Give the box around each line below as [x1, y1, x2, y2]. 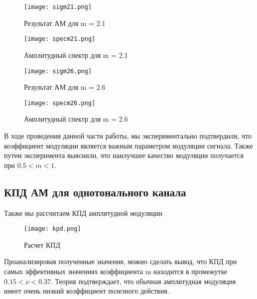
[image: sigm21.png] [24, 3, 92, 10]
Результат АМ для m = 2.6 [24, 82, 106, 92]
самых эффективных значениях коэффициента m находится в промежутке [4, 266, 228, 277]
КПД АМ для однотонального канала [4, 184, 186, 199]
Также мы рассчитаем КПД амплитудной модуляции [4, 207, 163, 218]
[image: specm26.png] [24, 99, 96, 107]
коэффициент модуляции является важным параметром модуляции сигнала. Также [4, 140, 253, 150]
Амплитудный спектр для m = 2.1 [24, 49, 128, 60]
